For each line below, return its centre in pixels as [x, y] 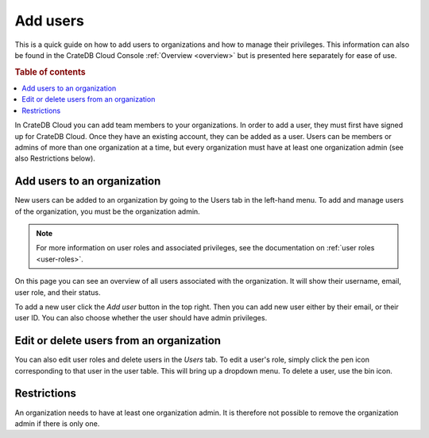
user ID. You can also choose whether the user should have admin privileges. [141, 318]
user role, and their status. [58, 292]
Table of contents [50, 72]
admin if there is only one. [57, 423]
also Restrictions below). [55, 158]
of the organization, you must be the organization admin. [107, 211]
